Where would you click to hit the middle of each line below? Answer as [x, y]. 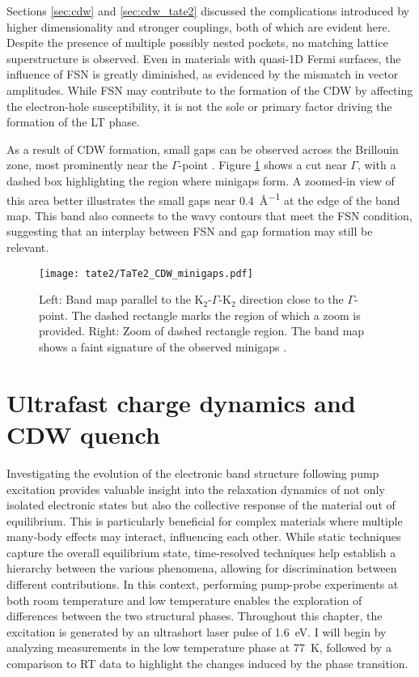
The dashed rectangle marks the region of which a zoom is [216, 315]
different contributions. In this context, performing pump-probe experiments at [203, 584]
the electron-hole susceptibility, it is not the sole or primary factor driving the [199, 106]
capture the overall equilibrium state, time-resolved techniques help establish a [201, 552]
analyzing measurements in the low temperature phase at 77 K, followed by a [199, 647]
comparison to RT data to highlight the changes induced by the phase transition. [207, 664]
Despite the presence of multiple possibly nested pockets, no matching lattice [197, 43]
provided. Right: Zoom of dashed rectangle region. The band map [202, 331]
